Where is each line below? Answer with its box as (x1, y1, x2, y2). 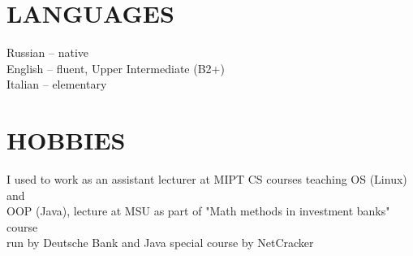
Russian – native (6, 44, 89, 61)
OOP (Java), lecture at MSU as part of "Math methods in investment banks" (6, 202, 390, 219)
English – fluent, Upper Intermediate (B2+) (6, 59, 225, 76)
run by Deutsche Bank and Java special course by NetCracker (6, 234, 314, 251)
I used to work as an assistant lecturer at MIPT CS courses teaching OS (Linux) (6, 171, 407, 188)
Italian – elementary (6, 76, 107, 93)
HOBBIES (6, 124, 126, 157)
